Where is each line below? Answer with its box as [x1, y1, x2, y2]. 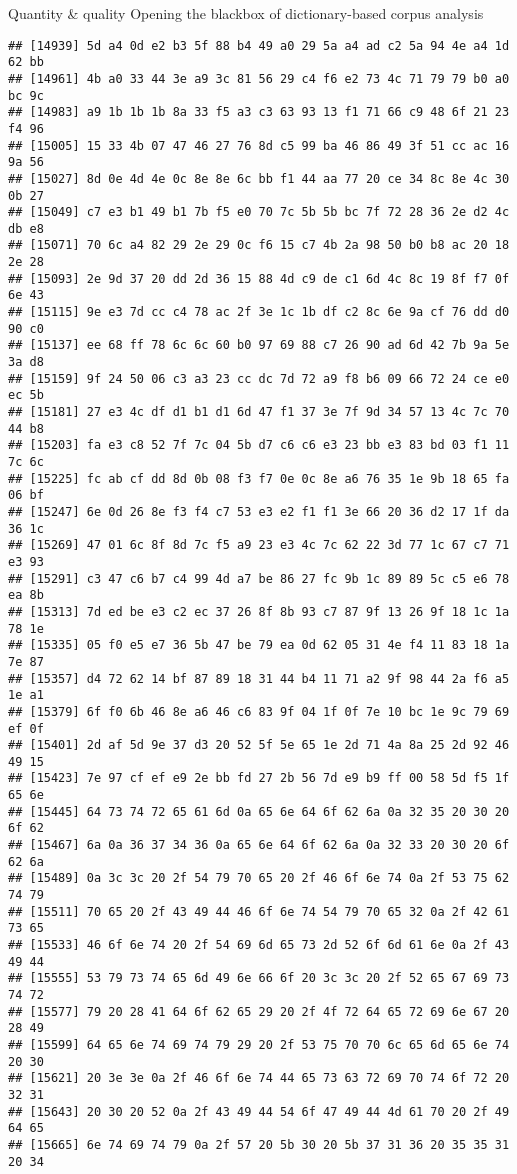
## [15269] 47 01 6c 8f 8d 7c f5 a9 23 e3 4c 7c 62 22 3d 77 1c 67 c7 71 [8, 538, 510, 553]
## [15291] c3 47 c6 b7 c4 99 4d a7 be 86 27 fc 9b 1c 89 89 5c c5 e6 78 [8, 571, 510, 586]
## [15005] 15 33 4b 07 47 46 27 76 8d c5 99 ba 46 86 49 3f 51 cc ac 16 [8, 138, 510, 153]
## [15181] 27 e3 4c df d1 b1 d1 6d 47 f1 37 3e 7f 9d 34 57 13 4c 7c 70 [8, 405, 510, 420]
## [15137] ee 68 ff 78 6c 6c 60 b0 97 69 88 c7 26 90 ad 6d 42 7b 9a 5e [8, 338, 510, 353]
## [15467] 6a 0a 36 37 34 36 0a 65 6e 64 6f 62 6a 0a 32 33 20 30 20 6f [8, 838, 510, 853]
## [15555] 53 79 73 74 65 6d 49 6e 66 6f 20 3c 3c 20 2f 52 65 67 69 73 [8, 971, 510, 986]
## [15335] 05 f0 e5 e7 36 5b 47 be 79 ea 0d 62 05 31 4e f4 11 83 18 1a [8, 638, 510, 653]
